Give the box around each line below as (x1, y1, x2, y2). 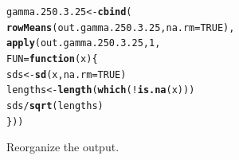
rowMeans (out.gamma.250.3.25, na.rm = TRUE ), (6, 21, 235, 33)
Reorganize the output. (6, 139, 119, 155)
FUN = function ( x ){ (6, 53, 98, 64)
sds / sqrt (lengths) (6, 100, 104, 111)
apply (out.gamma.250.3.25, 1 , (6, 37, 161, 49)
